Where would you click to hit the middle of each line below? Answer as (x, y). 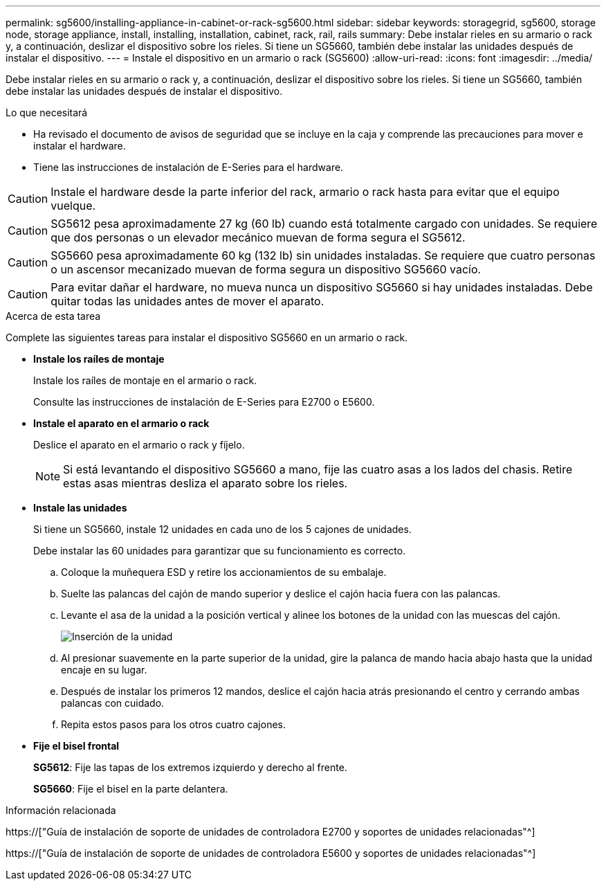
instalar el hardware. (80, 146)
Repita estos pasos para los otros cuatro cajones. (173, 724)
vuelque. (73, 206)
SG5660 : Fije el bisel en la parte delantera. (131, 789)
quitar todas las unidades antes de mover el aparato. (187, 301)
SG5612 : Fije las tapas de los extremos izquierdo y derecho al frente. (190, 767)
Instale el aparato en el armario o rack (121, 423)
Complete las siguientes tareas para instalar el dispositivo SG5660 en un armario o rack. (207, 337)
